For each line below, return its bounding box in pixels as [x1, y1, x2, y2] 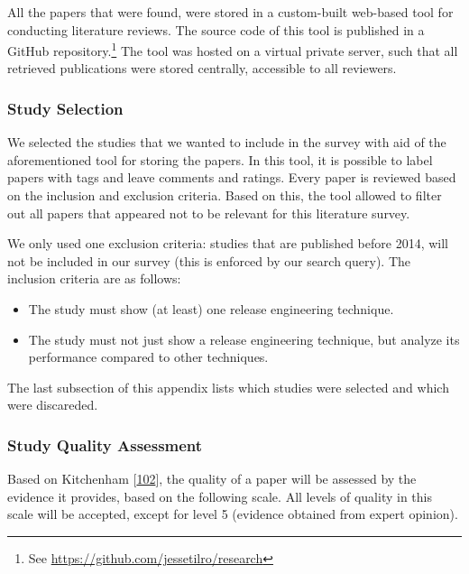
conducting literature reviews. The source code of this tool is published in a [7, 20, 425, 39]
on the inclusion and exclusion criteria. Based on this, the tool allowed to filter [7, 186, 442, 205]
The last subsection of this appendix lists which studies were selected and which [7, 377, 449, 396]
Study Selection [7, 97, 124, 119]
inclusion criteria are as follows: [7, 269, 181, 288]
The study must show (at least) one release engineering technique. [28, 300, 394, 318]
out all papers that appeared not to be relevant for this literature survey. [7, 203, 410, 222]
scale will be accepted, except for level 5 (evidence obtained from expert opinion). [7, 505, 458, 523]
